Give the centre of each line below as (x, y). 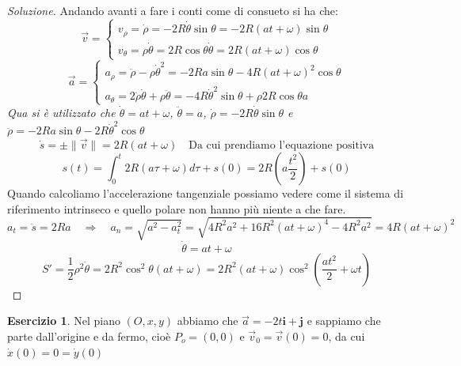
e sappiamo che (344, 321)
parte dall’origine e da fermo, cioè (89, 336)
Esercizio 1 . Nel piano (64, 321)
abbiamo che (208, 321)
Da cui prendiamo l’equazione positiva (282, 146)
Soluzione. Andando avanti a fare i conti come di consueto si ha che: (173, 10)
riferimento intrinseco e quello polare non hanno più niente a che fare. (177, 208)
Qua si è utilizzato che (61, 112)
